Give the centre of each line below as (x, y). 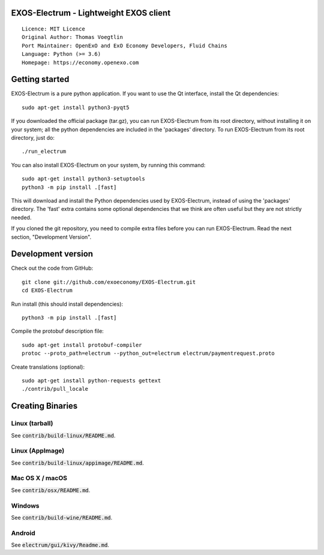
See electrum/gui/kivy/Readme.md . (60, 545)
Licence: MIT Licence (53, 29)
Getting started (40, 79)
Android (23, 533)
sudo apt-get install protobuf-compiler (82, 345)
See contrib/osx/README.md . (51, 490)
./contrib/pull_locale (55, 389)
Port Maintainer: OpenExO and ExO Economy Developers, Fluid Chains (124, 46)
